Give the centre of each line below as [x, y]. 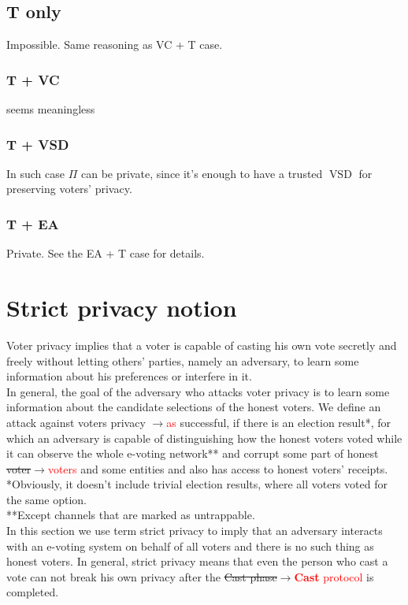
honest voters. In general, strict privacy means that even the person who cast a [197, 561]
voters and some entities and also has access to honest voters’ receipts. [218, 468]
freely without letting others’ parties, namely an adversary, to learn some [183, 360]
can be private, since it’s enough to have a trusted [202, 173]
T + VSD [38, 144]
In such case [36, 173]
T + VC [33, 79]
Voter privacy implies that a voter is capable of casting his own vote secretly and [202, 345]
